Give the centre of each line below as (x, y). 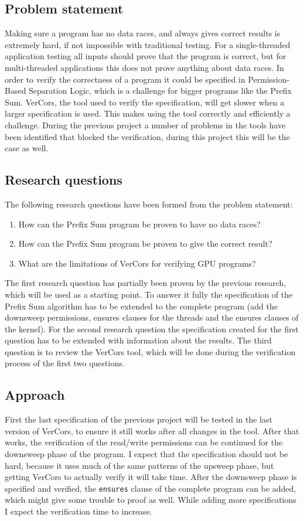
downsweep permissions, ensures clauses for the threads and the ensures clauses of (152, 317)
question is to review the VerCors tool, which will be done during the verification (150, 351)
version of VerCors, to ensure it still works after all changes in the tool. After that (152, 430)
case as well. (27, 148)
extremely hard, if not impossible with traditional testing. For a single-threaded (148, 44)
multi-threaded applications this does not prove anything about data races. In (144, 67)
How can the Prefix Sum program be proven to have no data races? (139, 224)
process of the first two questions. (65, 363)
